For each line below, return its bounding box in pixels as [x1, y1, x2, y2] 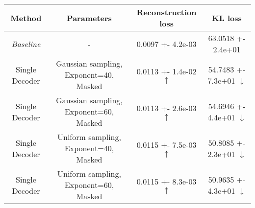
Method [10, 12, 42, 23]
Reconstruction [136, 6, 197, 18]
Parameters [67, 12, 112, 23]
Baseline [11, 38, 41, 49]
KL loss [212, 12, 242, 23]
